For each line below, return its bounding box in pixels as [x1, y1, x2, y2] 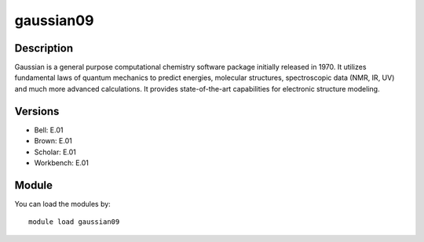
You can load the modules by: [14, 199, 111, 208]
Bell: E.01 [34, 125, 64, 135]
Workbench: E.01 [34, 157, 90, 168]
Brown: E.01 [34, 136, 72, 146]
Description [14, 42, 74, 55]
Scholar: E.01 [34, 147, 76, 157]
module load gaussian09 [28, 218, 120, 226]
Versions [14, 104, 60, 117]
